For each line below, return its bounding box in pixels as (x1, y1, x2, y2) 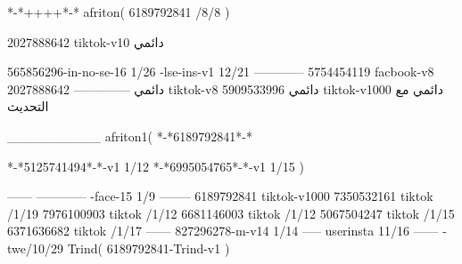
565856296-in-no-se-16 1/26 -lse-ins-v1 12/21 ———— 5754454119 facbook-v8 (7, 62, 434, 81)
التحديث (7, 97, 49, 116)
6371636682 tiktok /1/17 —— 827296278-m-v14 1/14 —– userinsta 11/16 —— (7, 221, 439, 240)
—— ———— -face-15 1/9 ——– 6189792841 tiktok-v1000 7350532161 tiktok (7, 187, 433, 205)
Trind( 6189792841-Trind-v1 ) (67, 238, 230, 257)
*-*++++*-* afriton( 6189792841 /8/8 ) (7, 3, 230, 20)
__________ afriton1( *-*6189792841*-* (7, 126, 252, 145)
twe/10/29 (7, 238, 63, 257)
